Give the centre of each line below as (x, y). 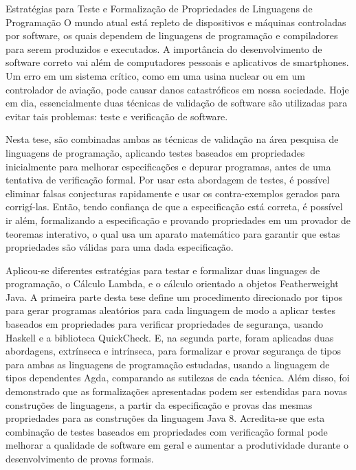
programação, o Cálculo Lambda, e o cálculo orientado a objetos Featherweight (172, 283)
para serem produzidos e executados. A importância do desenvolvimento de (164, 48)
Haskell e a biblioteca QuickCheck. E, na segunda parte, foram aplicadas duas (170, 337)
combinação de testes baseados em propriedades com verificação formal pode (167, 431)
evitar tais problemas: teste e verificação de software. (117, 116)
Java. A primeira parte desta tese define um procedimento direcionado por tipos (174, 296)
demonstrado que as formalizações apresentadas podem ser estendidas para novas (177, 391)
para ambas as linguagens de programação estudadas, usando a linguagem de (168, 364)
